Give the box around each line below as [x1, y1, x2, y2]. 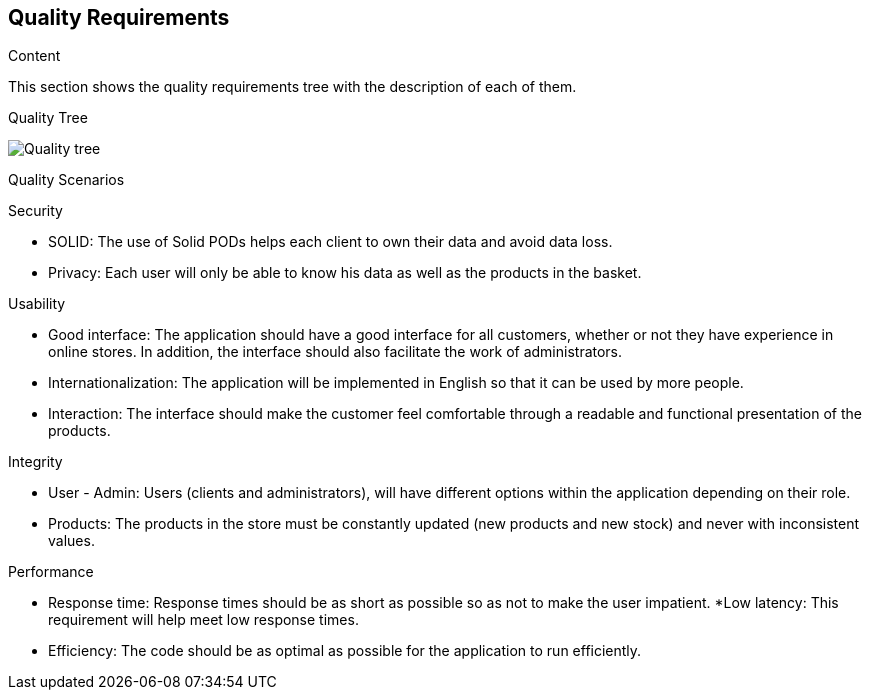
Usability [8, 295, 66, 313]
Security [8, 202, 63, 220]
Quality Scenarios [8, 171, 125, 189]
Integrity [8, 453, 63, 471]
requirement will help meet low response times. [48, 611, 359, 629]
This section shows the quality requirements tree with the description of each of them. [8, 78, 577, 96]
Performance [8, 563, 94, 581]
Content [8, 47, 61, 65]
